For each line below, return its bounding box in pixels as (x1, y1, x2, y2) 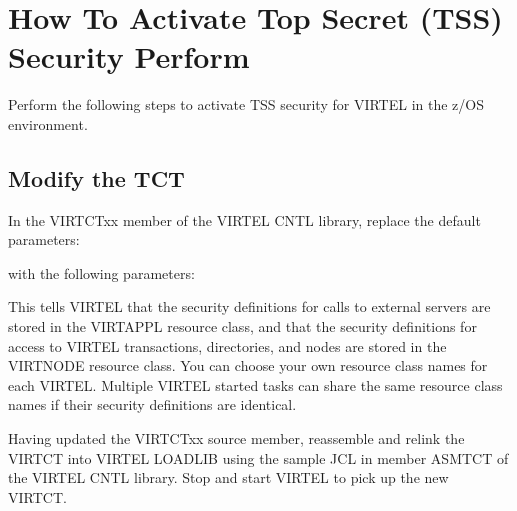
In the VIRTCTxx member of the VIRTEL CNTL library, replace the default (8, 209, 481, 230)
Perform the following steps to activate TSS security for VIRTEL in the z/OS (8, 94, 484, 115)
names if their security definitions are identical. (8, 394, 297, 415)
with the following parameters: (8, 262, 195, 283)
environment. (8, 113, 88, 134)
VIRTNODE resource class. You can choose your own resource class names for (8, 355, 488, 376)
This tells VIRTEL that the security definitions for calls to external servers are (8, 296, 491, 317)
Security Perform (8, 36, 250, 77)
